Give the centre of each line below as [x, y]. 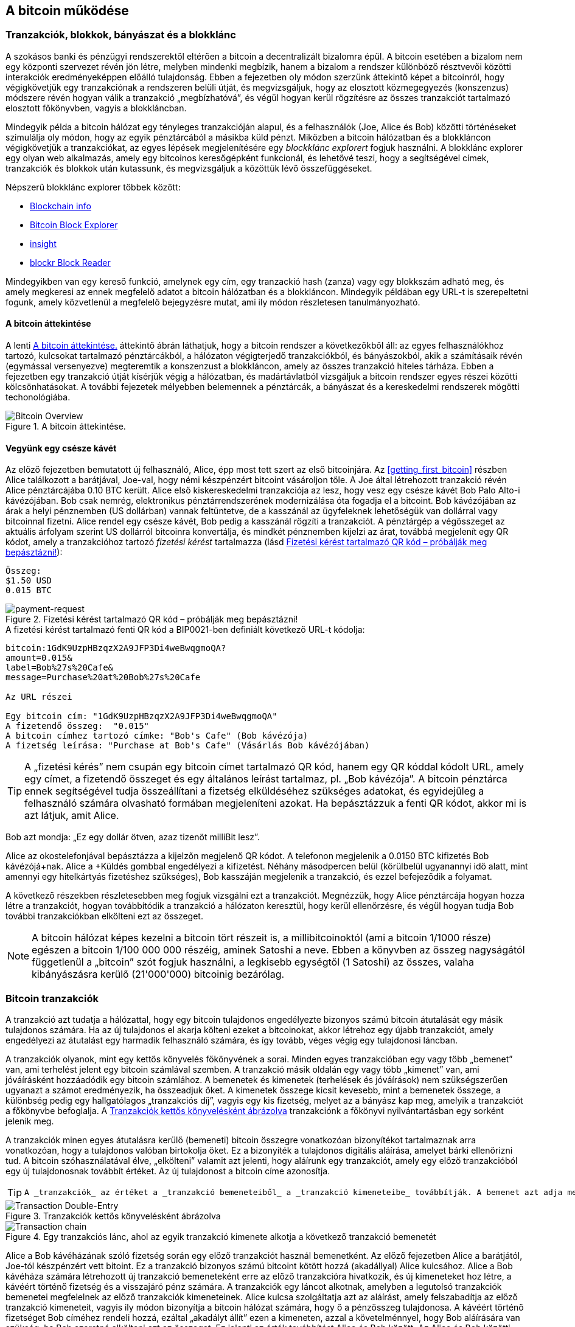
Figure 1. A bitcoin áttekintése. [66, 427]
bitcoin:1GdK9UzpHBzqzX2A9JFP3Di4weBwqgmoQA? [116, 648]
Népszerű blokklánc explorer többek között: [93, 187]
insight [43, 243]
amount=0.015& [39, 658]
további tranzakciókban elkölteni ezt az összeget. [104, 916]
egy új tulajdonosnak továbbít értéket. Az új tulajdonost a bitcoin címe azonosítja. [168, 1171]
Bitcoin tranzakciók [52, 998]
